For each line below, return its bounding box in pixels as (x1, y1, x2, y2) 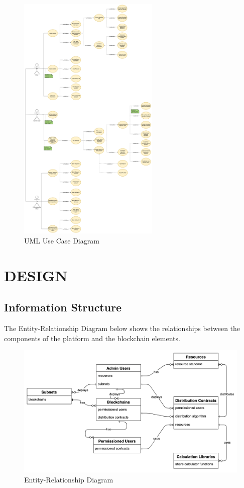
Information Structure (4, 299, 122, 315)
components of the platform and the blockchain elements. (4, 333, 180, 343)
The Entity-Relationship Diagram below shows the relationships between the (4, 322, 240, 333)
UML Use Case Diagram (24, 235, 99, 246)
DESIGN (4, 265, 68, 285)
